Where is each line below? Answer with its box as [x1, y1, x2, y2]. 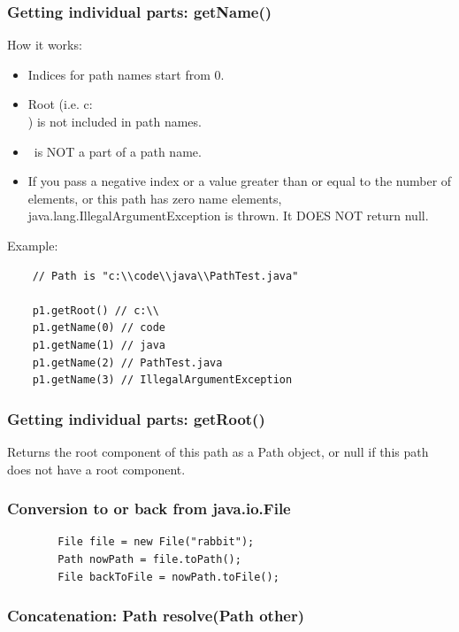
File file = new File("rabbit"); [57, 536, 255, 549]
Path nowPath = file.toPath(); [57, 552, 241, 566]
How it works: [7, 35, 82, 54]
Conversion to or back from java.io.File [7, 497, 291, 520]
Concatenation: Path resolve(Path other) [7, 605, 305, 627]
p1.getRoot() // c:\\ [32, 304, 159, 317]
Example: [7, 235, 58, 254]
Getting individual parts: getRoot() [7, 407, 265, 429]
